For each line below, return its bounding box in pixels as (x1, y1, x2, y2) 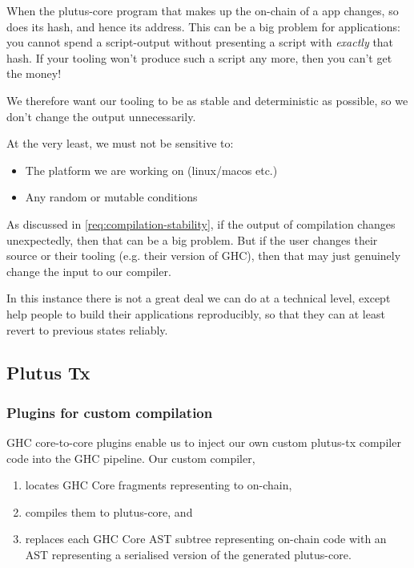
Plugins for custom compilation (6, 402, 213, 422)
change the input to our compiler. (6, 262, 171, 279)
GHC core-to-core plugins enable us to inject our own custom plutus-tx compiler (6, 434, 401, 451)
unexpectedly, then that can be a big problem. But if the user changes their (6, 231, 378, 248)
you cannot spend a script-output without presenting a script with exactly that (6, 34, 394, 51)
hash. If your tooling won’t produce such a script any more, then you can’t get (6, 49, 392, 66)
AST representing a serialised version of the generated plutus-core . (25, 546, 352, 563)
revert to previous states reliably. (6, 321, 168, 338)
